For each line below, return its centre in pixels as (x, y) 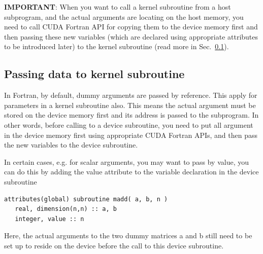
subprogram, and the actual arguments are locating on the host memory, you (124, 16)
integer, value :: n (50, 219)
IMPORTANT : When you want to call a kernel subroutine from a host (118, 7)
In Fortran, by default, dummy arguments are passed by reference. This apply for (131, 95)
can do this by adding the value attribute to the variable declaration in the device (131, 172)
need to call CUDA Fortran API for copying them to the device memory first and (131, 27)
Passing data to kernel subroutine (94, 74)
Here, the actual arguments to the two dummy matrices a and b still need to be (128, 235)
